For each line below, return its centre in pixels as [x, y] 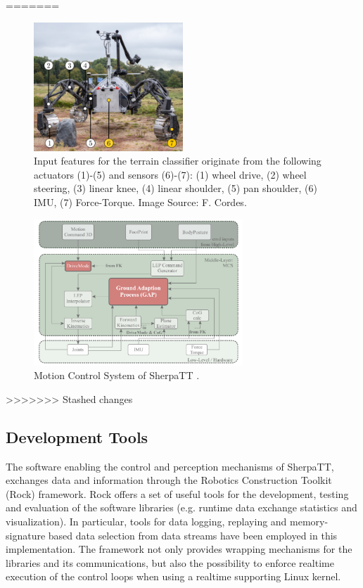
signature [26, 535]
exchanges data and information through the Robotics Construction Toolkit [169, 480]
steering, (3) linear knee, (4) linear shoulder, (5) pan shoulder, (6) [176, 188]
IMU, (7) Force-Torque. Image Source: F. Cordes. [140, 202]
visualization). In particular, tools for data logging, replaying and [146, 521]
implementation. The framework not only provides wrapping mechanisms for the [179, 549]
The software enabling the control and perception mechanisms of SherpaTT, [170, 466]
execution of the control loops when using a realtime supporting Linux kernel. [173, 576]
